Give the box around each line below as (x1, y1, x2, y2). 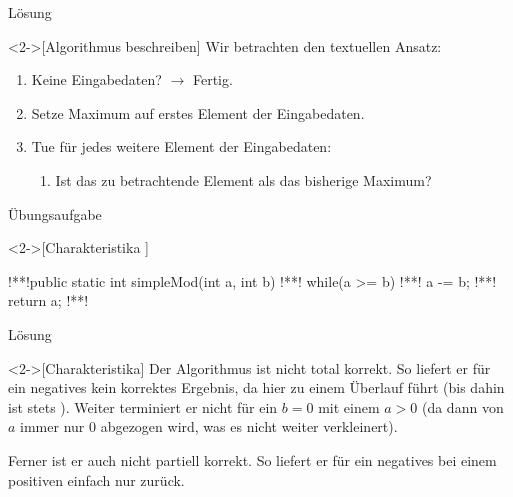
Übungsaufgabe (8, 203, 102, 224)
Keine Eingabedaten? (31, 69, 162, 90)
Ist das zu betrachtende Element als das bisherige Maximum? (55, 169, 432, 190)
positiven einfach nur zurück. (8, 469, 185, 490)
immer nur (20, 416, 85, 437)
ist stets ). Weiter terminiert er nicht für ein (8, 396, 278, 417)
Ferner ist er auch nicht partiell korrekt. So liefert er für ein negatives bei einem (8, 449, 497, 470)
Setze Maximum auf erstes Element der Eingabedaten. (31, 102, 365, 123)
